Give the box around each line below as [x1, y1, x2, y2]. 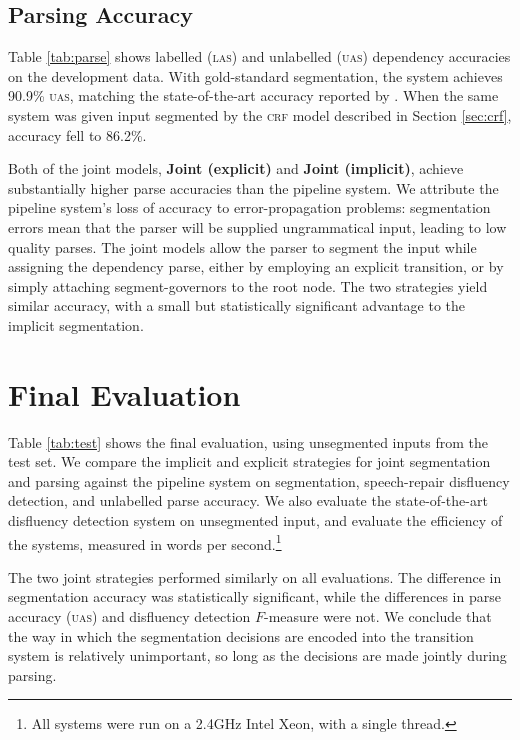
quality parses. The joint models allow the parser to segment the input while [8, 236, 477, 257]
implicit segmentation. [8, 314, 144, 335]
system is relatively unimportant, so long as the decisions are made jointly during [8, 645, 507, 666]
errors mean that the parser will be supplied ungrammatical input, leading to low [8, 216, 507, 237]
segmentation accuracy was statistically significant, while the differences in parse [8, 586, 501, 607]
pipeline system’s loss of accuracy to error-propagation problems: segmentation [8, 197, 491, 218]
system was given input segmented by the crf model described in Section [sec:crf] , [8, 104, 512, 125]
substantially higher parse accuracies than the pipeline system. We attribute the [8, 177, 499, 198]
